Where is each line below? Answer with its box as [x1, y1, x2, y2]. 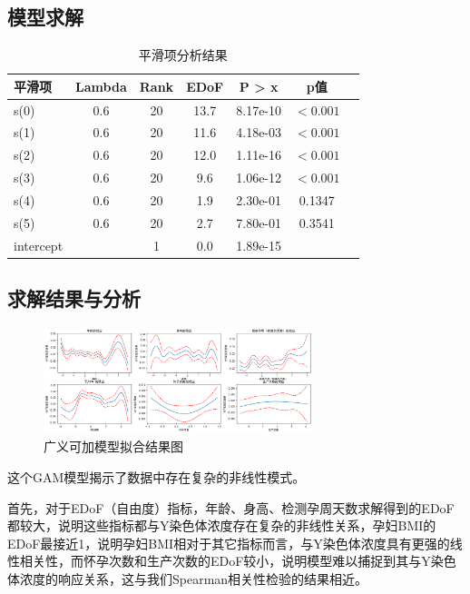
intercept [14, 235, 64, 254]
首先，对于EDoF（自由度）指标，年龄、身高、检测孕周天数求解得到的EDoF [7, 498, 455, 517]
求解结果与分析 [7, 284, 141, 312]
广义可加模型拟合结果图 [44, 437, 183, 456]
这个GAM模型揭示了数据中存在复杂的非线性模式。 [7, 467, 306, 486]
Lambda [75, 76, 127, 95]
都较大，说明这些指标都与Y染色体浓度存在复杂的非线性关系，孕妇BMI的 [7, 516, 436, 535]
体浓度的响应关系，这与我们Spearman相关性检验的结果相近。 [7, 569, 368, 588]
